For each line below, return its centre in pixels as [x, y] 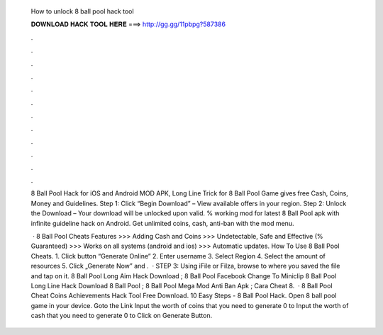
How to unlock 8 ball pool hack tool [82, 11]
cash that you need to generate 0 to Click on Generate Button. [122, 316]
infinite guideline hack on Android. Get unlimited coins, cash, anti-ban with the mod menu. [162, 223]
